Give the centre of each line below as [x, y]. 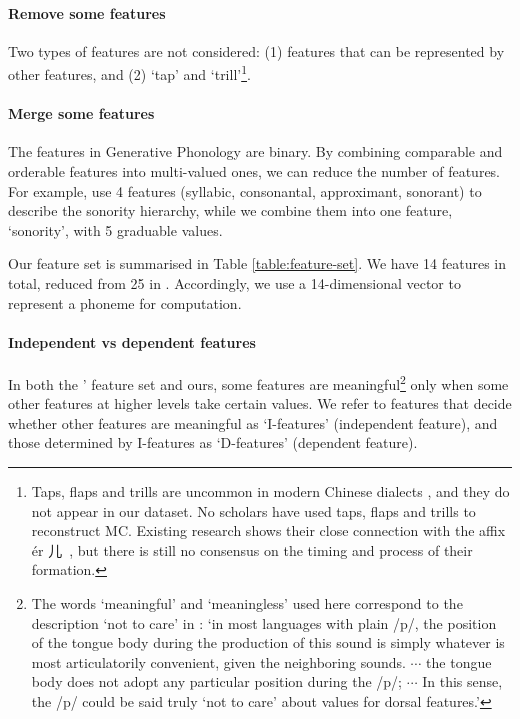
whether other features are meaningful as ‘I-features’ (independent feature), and [253, 422]
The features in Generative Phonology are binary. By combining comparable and [255, 151]
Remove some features [87, 12]
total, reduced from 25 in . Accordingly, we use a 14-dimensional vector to [234, 283]
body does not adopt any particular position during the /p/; [216, 681]
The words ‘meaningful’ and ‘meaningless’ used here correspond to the [247, 602]
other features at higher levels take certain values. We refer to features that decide [260, 403]
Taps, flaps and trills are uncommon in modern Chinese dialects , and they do [270, 491]
